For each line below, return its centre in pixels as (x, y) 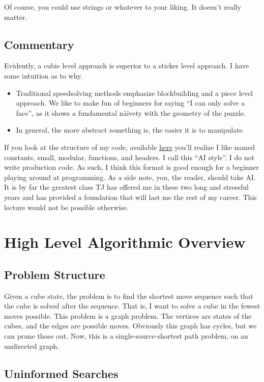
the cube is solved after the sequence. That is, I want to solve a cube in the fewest (132, 306)
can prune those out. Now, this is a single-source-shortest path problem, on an (126, 336)
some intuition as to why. (43, 75)
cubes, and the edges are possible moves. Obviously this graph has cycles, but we (130, 326)
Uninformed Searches (61, 373)
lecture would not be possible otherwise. (66, 207)
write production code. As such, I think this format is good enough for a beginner (132, 167)
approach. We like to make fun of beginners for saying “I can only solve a (130, 103)
